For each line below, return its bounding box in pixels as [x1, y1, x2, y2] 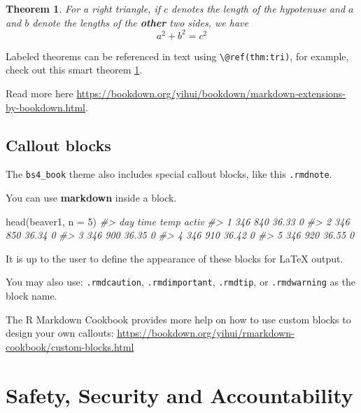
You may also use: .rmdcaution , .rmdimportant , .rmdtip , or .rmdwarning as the [6, 274, 356, 289]
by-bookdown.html [6, 99, 85, 114]
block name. [6, 288, 57, 303]
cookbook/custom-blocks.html [6, 339, 134, 353]
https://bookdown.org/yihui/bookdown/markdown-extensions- [76, 85, 346, 100]
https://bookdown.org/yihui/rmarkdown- [117, 325, 295, 340]
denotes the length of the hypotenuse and [171, 1, 346, 15]
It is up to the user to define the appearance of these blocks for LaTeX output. [6, 251, 344, 265]
